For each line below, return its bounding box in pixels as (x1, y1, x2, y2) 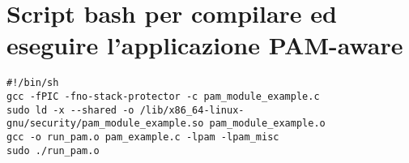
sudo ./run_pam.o (6, 144, 100, 157)
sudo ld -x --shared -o (6, 104, 134, 116)
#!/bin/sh (6, 77, 59, 89)
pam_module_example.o (209, 118, 326, 130)
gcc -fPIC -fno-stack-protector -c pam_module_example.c (6, 90, 320, 102)
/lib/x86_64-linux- (139, 104, 245, 116)
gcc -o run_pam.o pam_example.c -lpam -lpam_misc (6, 131, 279, 143)
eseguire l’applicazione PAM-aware (6, 28, 403, 62)
